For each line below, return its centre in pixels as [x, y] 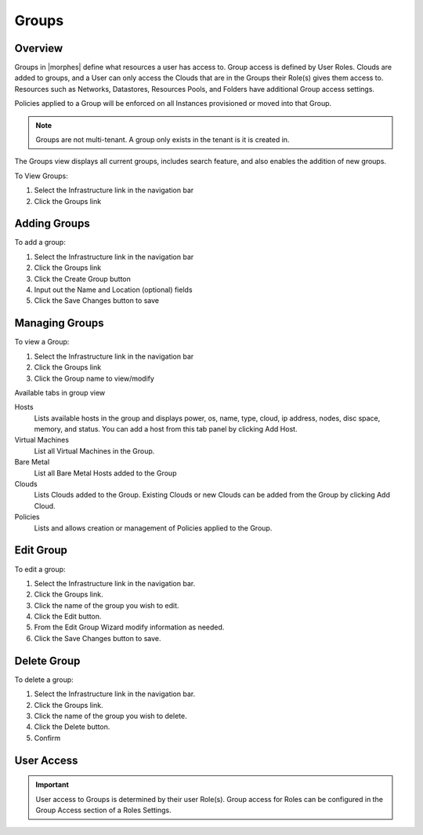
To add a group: [40, 242]
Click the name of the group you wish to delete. [110, 716]
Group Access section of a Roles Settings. [103, 810]
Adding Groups [52, 224]
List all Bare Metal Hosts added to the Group [105, 473]
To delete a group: [44, 680]
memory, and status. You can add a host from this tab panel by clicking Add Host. [166, 429]
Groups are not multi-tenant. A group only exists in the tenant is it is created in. [163, 140]
